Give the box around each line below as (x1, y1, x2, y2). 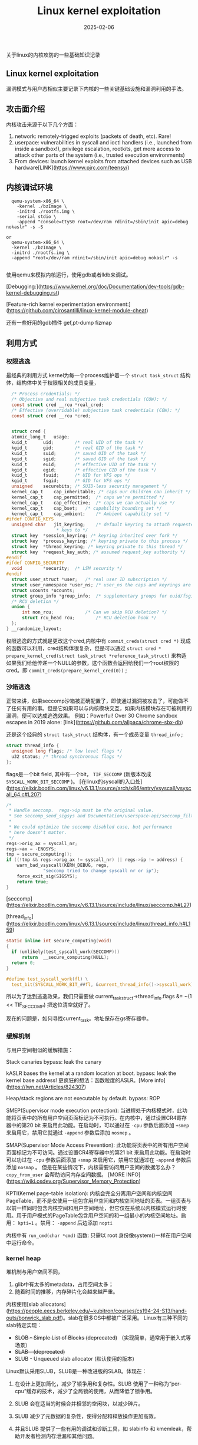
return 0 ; (11, 959, 35, 966)
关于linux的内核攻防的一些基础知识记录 (6, 51, 100, 58)
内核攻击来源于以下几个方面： (6, 121, 78, 128)
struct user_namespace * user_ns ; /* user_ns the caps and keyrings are (11, 582, 192, 588)
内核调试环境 (6, 182, 53, 192)
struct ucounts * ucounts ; (11, 588, 75, 593)
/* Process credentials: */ (11, 391, 81, 397)
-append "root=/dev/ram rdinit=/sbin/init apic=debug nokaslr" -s (11, 255, 178, 261)
